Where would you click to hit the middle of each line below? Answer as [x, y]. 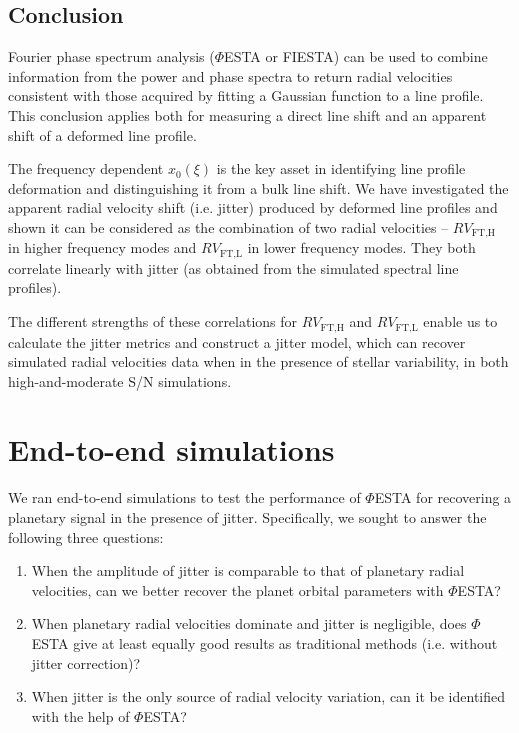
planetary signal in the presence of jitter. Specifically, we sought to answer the [247, 517]
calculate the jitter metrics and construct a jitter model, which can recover [237, 341]
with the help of [80, 715]
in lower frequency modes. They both [361, 247]
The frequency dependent [86, 168]
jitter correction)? [86, 662]
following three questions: [86, 536]
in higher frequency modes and [102, 247]
